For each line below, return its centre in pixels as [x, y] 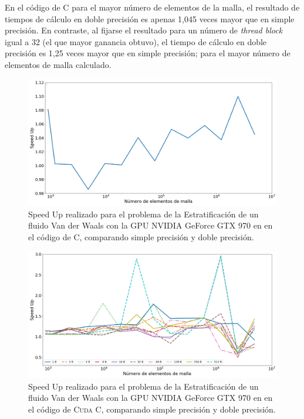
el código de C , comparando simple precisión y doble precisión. [141, 236]
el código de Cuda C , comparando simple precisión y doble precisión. [152, 409]
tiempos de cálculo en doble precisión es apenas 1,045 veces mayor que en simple [150, 18]
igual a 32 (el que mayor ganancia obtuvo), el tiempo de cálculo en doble [136, 41]
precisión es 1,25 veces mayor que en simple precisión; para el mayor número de [148, 53]
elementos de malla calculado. [58, 64]
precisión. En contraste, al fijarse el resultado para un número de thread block [144, 30]
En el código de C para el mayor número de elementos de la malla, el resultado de [152, 7]
